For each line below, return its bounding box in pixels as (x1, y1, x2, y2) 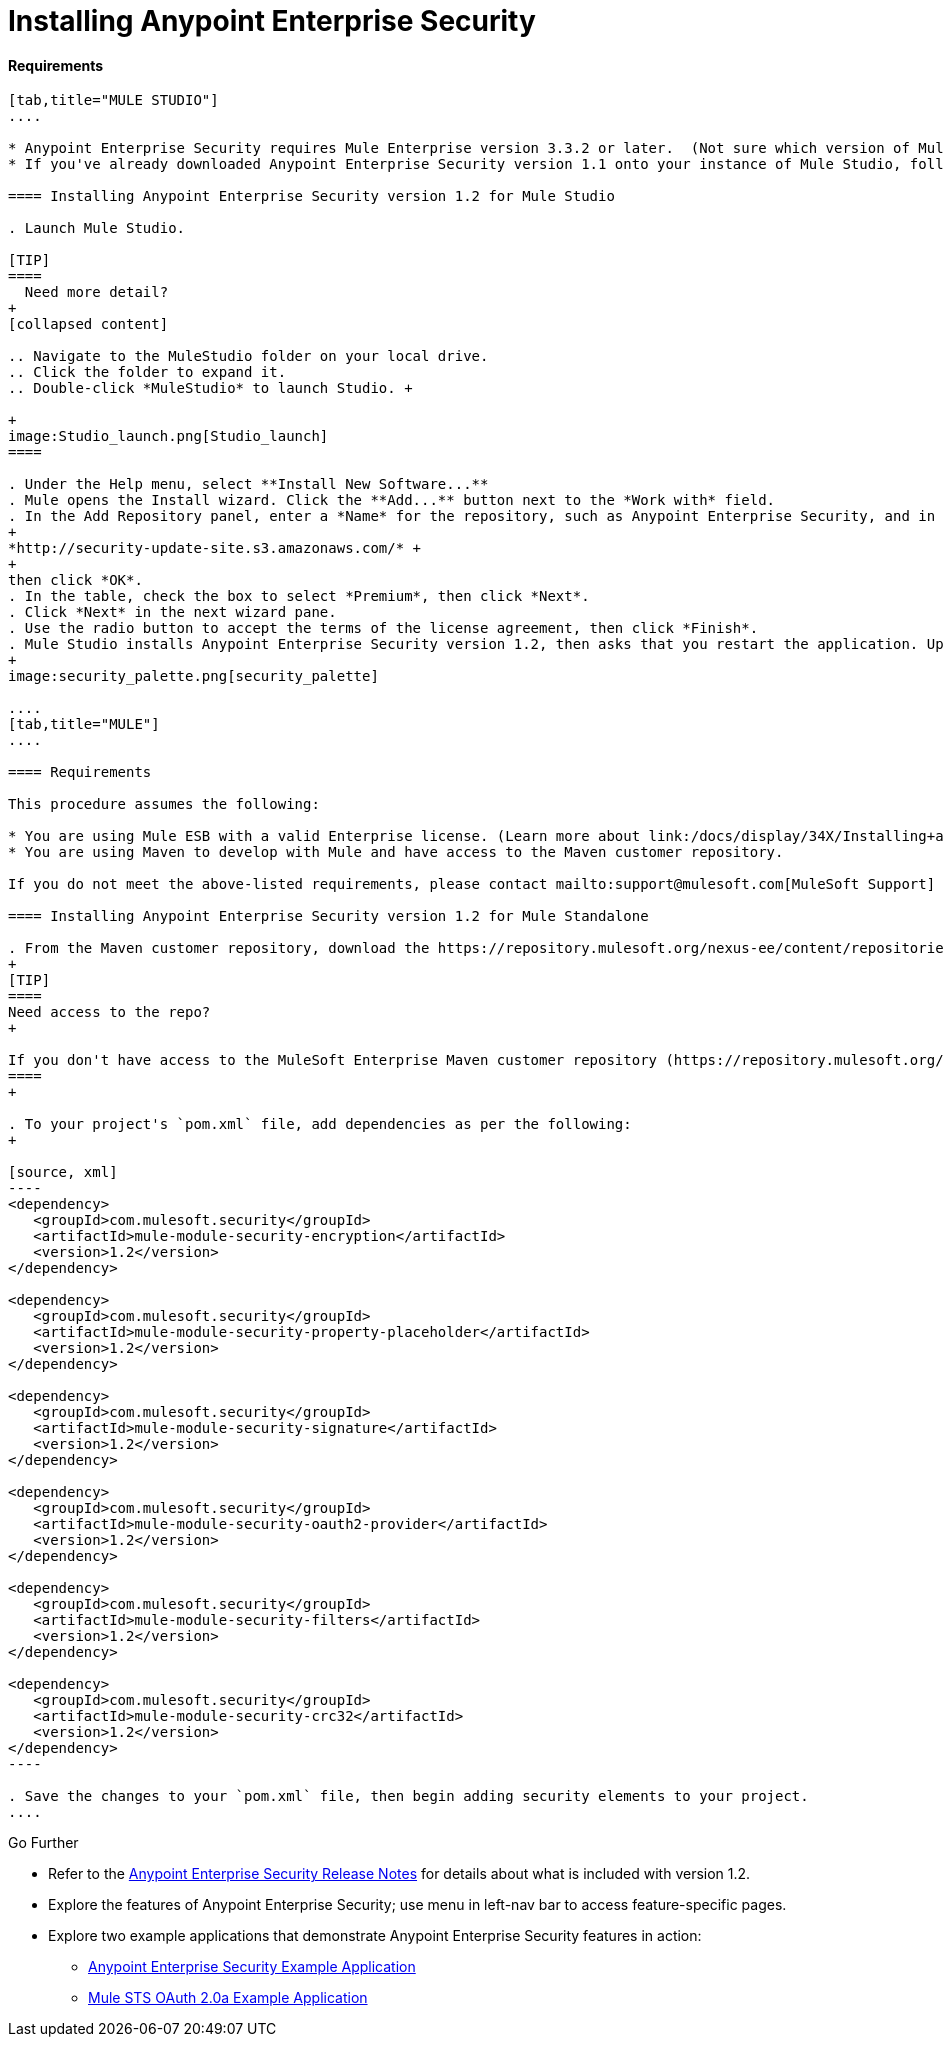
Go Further (8, 1834, 79, 1852)
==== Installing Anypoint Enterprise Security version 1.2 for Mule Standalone (8, 908, 649, 925)
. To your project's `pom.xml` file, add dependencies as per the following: (8, 1116, 632, 1133)
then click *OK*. (8, 572, 143, 589)
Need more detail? (24, 284, 169, 301)
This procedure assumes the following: (8, 796, 320, 813)
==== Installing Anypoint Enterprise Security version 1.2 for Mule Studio (8, 188, 615, 205)
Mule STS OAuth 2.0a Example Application (88, 1989, 368, 2007)
